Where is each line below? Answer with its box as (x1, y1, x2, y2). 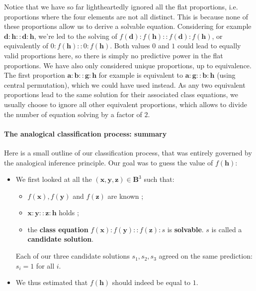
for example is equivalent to (98, 70, 183, 80)
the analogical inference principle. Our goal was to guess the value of (4, 157, 213, 167)
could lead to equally (177, 40, 241, 51)
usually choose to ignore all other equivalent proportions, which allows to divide (4, 99, 247, 109)
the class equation (27, 224, 88, 234)
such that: (144, 174, 174, 184)
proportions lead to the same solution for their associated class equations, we (4, 89, 238, 100)
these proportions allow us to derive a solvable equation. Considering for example (4, 21, 252, 31)
